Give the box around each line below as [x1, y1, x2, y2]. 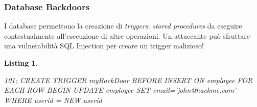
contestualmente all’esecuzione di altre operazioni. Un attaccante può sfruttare [4, 30, 250, 41]
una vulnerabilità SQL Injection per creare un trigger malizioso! [4, 40, 204, 51]
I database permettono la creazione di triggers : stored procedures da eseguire [4, 20, 242, 31]
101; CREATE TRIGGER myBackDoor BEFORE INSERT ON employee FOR [4, 74, 253, 85]
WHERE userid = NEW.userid [4, 94, 102, 105]
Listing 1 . [4, 58, 38, 68]
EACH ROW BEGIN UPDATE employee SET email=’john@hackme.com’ [4, 85, 237, 95]
